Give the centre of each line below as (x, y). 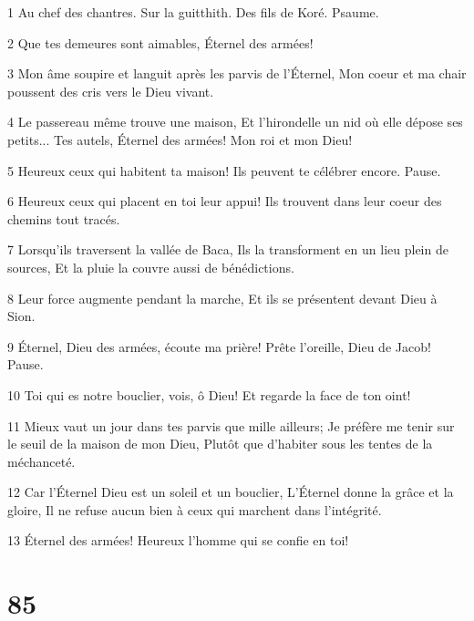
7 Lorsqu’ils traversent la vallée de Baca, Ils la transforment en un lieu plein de (228, 249)
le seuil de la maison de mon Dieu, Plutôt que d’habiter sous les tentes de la (220, 444)
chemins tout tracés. (64, 218)
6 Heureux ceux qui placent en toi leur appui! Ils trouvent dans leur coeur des (225, 201)
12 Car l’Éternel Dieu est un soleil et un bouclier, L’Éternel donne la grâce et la (231, 492)
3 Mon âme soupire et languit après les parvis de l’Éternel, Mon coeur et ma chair (237, 73)
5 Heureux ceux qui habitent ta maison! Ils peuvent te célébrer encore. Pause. (224, 170)
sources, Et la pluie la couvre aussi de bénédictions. (151, 267)
